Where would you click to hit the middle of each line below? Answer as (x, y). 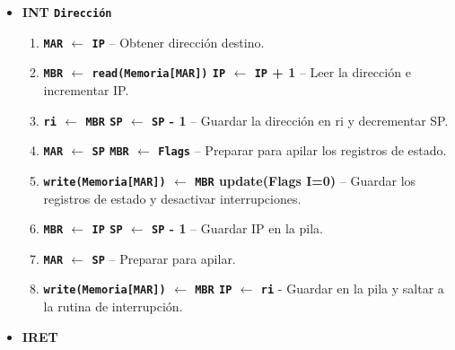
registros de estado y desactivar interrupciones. (172, 198)
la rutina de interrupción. (113, 306)
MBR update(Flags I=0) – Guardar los (306, 180)
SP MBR (110, 152)
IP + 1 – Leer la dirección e (332, 72)
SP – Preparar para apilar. (164, 258)
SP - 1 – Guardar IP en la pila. (237, 228)
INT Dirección (67, 12)
